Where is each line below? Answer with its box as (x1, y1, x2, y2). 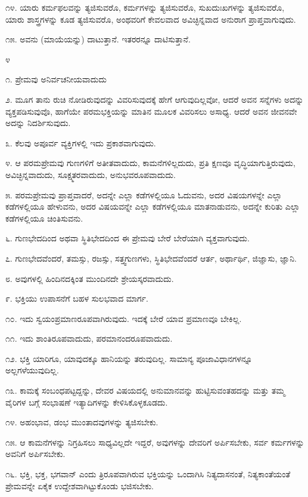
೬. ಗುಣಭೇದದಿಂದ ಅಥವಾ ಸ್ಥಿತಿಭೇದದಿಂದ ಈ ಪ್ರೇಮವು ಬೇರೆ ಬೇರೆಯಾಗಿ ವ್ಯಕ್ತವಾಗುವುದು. (5, 232, 250, 244)
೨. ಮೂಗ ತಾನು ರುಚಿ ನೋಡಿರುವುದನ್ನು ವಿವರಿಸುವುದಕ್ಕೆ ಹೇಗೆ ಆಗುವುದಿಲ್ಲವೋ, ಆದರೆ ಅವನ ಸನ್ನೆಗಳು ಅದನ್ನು (5, 93, 304, 105)
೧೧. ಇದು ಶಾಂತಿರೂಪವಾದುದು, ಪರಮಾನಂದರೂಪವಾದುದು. (5, 332, 173, 345)
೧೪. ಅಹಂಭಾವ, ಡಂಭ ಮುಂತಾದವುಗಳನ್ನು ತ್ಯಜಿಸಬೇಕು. (5, 416, 158, 428)
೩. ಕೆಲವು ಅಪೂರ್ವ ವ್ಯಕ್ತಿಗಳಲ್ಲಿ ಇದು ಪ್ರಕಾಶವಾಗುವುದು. (5, 136, 156, 149)
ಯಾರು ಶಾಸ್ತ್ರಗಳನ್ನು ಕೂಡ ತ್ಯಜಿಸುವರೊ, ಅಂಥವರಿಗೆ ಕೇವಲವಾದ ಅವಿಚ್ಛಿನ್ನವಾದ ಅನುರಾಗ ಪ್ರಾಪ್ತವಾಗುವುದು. (5, 13, 296, 25)
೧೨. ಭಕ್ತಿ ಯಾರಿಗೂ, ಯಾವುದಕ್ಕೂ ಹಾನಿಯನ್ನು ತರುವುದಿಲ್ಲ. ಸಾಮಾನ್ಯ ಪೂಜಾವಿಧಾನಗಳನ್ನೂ (5, 352, 253, 364)
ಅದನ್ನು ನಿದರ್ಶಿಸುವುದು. (5, 116, 71, 129)
